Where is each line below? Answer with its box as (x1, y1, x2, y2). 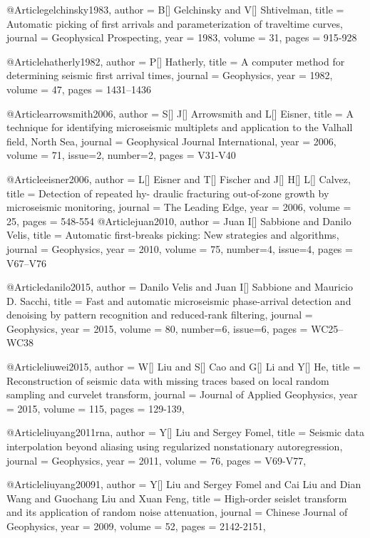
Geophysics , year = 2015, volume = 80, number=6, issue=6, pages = (6, 321, 308, 336)
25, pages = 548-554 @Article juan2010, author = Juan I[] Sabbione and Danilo (6, 213, 351, 228)
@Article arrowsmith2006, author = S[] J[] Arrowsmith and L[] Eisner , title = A (6, 105, 354, 120)
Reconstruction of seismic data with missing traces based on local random (6, 373, 329, 388)
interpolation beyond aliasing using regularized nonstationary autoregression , (6, 439, 343, 454)
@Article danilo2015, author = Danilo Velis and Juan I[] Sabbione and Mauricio (6, 279, 354, 294)
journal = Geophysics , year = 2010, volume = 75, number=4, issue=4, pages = (6, 241, 353, 256)
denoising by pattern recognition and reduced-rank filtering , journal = (6, 307, 313, 322)
